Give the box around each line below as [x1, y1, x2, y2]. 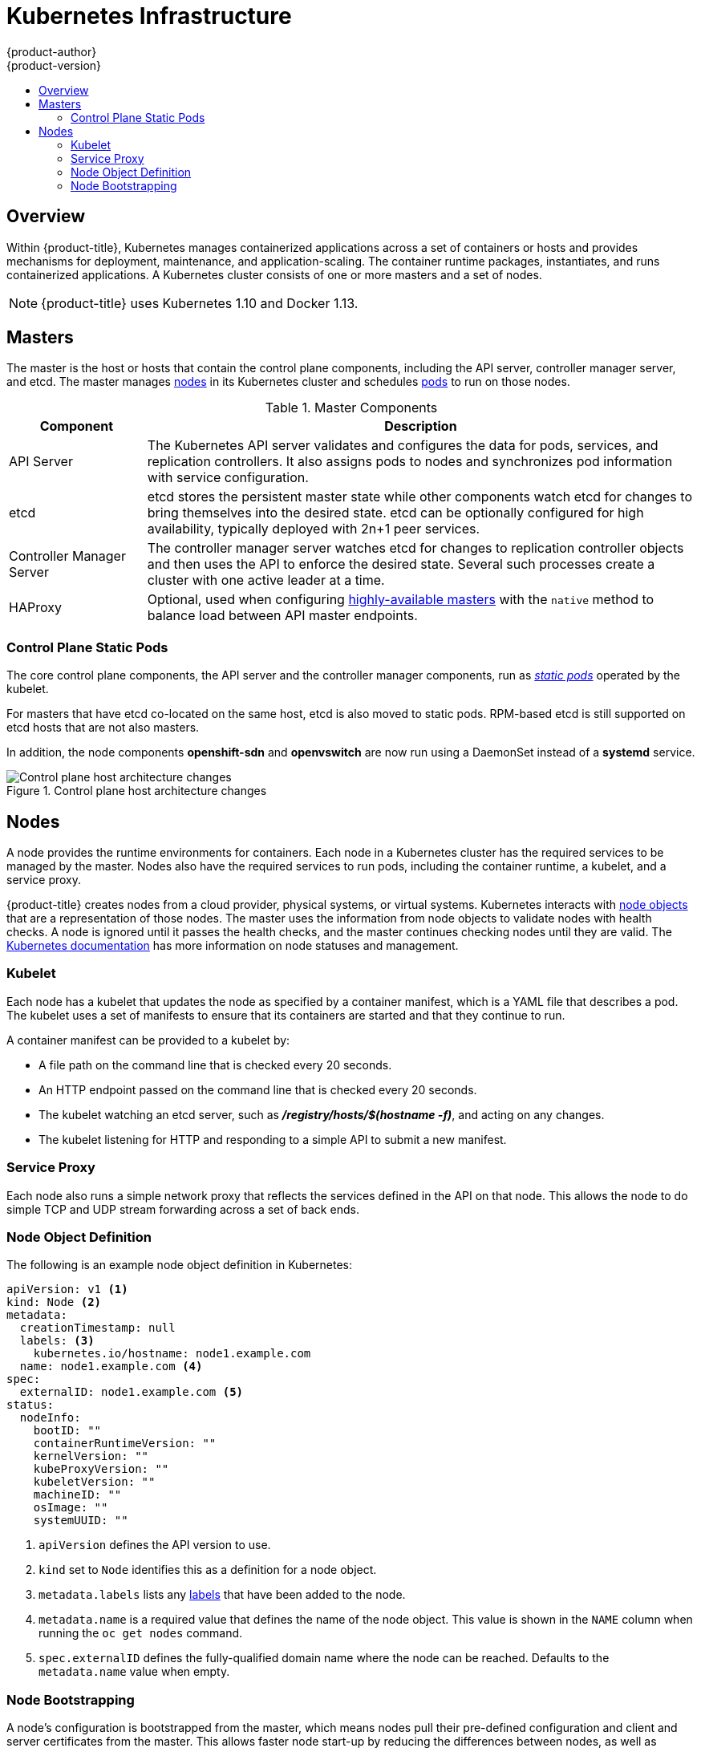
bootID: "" [33, 1424, 102, 1438]
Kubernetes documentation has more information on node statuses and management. [6, 939, 459, 953]
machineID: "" [33, 1488, 122, 1502]
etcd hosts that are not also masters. [6, 720, 200, 735]
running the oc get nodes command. [38, 1626, 243, 1641]
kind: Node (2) [6, 1296, 102, 1309]
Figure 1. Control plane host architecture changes [6, 784, 267, 798]
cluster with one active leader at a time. [147, 572, 385, 589]
